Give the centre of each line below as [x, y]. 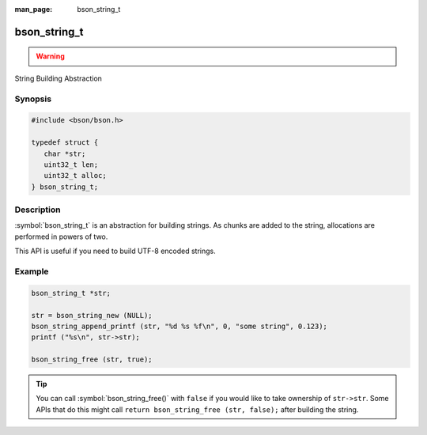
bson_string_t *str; [71, 293]
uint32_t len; [71, 165]
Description [38, 210]
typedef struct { [65, 143]
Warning [50, 56]
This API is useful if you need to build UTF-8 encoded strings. [115, 251]
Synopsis [33, 99]
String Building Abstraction [59, 78]
